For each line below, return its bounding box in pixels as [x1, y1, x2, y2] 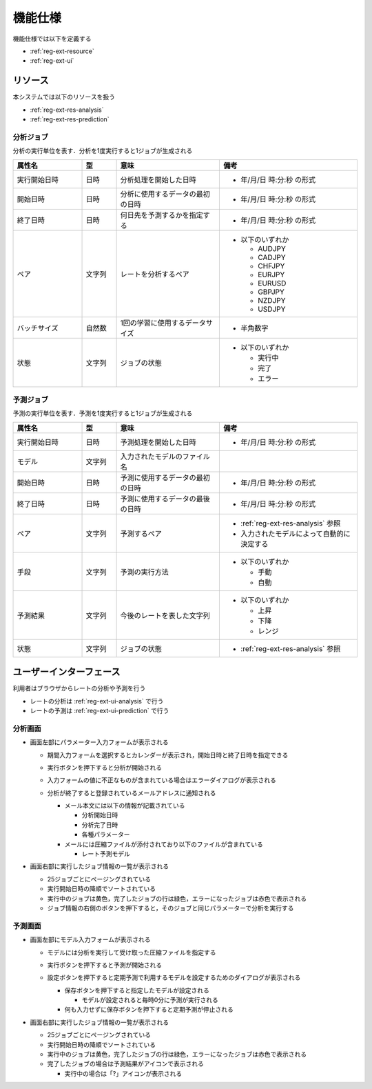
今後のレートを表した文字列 [120, 610, 210, 620]
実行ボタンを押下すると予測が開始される [47, 961, 162, 969]
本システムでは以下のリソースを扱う [12, 93, 115, 101]
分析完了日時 [81, 821, 118, 829]
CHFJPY [258, 261, 285, 270]
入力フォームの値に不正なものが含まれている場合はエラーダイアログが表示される [47, 776, 277, 784]
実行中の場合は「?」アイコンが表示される [64, 1069, 183, 1077]
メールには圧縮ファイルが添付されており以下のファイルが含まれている [64, 840, 263, 848]
